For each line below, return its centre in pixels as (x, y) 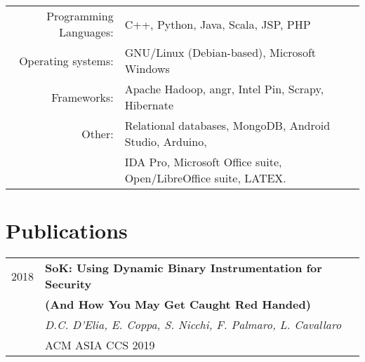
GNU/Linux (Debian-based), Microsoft (220, 52)
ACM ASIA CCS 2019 (100, 345)
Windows (147, 68)
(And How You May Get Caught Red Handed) (178, 304)
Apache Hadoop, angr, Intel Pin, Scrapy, (224, 89)
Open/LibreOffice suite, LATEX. (205, 178)
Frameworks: (82, 97)
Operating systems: (66, 60)
